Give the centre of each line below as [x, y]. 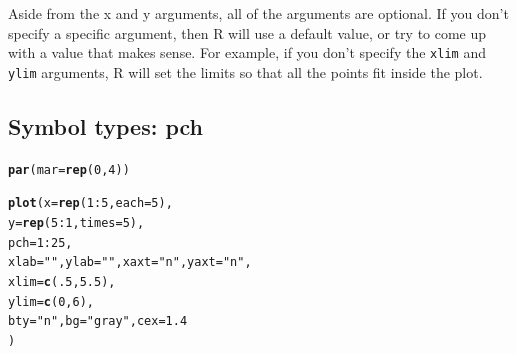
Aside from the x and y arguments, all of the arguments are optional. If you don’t [258, 13]
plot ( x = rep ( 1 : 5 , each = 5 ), [90, 203]
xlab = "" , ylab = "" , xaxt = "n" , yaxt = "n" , [130, 262]
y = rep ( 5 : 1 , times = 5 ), [76, 223]
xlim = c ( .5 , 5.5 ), [62, 281]
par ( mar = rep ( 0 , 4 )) [69, 169]
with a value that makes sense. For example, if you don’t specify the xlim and [247, 52]
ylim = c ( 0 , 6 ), [51, 301]
